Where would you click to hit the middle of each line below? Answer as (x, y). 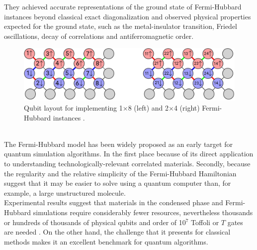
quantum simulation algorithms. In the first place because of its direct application (129, 154)
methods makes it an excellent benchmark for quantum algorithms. (106, 241)
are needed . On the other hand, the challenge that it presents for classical (117, 232)
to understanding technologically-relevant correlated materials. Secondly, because (127, 163)
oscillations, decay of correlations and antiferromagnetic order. (99, 36)
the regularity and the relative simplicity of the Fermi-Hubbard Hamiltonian (120, 173)
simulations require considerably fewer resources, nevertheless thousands (143, 212)
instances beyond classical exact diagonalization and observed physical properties (128, 16)
